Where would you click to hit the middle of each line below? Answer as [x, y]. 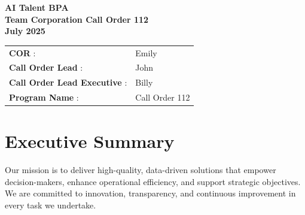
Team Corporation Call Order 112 [77, 19]
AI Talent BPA [37, 7]
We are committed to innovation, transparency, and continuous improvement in [150, 193]
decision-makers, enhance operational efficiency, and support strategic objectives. [153, 181]
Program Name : [44, 97]
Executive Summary [90, 141]
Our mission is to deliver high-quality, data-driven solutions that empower [141, 170]
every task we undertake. [51, 205]
